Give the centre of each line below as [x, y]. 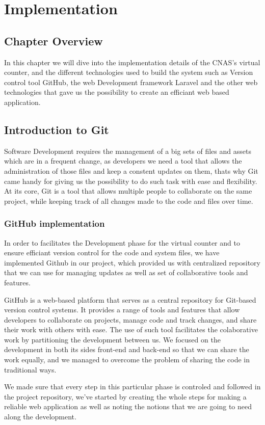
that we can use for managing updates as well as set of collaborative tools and [126, 272]
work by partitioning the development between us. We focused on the [112, 339]
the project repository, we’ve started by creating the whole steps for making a [125, 396]
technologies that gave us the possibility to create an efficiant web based [117, 92]
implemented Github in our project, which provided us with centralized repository [132, 262]
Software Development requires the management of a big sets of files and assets [128, 151]
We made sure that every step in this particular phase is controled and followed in [132, 387]
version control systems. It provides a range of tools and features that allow [122, 310]
